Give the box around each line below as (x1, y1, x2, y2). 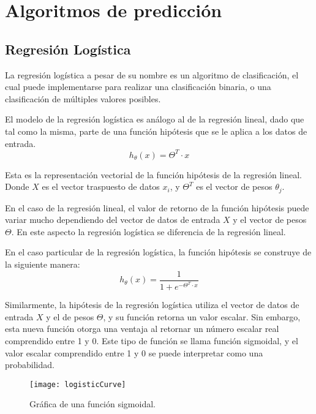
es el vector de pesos (196, 180, 273, 193)
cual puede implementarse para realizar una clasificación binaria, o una (5, 80, 271, 93)
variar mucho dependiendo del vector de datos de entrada (5, 213, 220, 226)
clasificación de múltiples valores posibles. (5, 92, 161, 105)
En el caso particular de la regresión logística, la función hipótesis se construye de (5, 246, 312, 258)
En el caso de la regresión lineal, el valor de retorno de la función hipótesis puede (5, 201, 309, 214)
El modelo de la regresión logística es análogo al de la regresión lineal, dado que (5, 113, 304, 126)
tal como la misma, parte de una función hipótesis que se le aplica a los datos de (5, 124, 307, 137)
